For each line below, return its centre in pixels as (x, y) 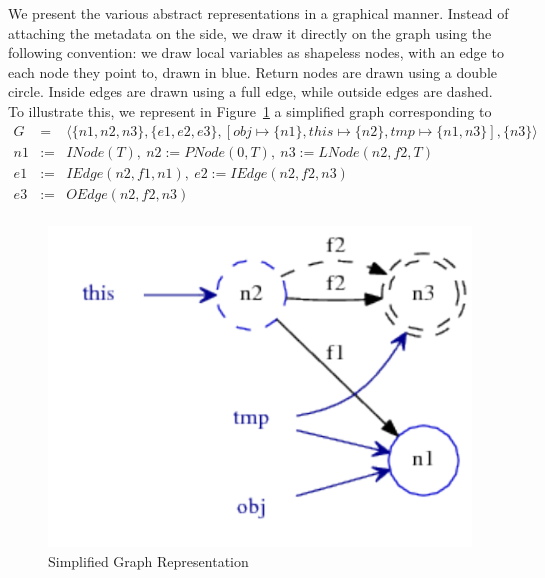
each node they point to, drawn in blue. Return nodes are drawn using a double (252, 71)
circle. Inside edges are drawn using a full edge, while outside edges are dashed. (250, 91)
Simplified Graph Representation (148, 560)
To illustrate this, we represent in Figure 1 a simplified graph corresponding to (250, 110)
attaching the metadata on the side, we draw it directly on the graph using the (250, 32)
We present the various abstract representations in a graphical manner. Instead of (258, 13)
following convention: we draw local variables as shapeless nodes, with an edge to (256, 52)
